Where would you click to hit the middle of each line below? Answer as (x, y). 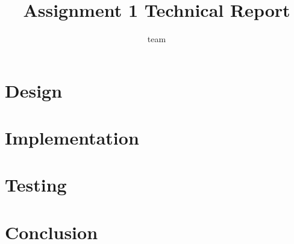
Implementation (72, 138)
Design (34, 90)
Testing (36, 185)
